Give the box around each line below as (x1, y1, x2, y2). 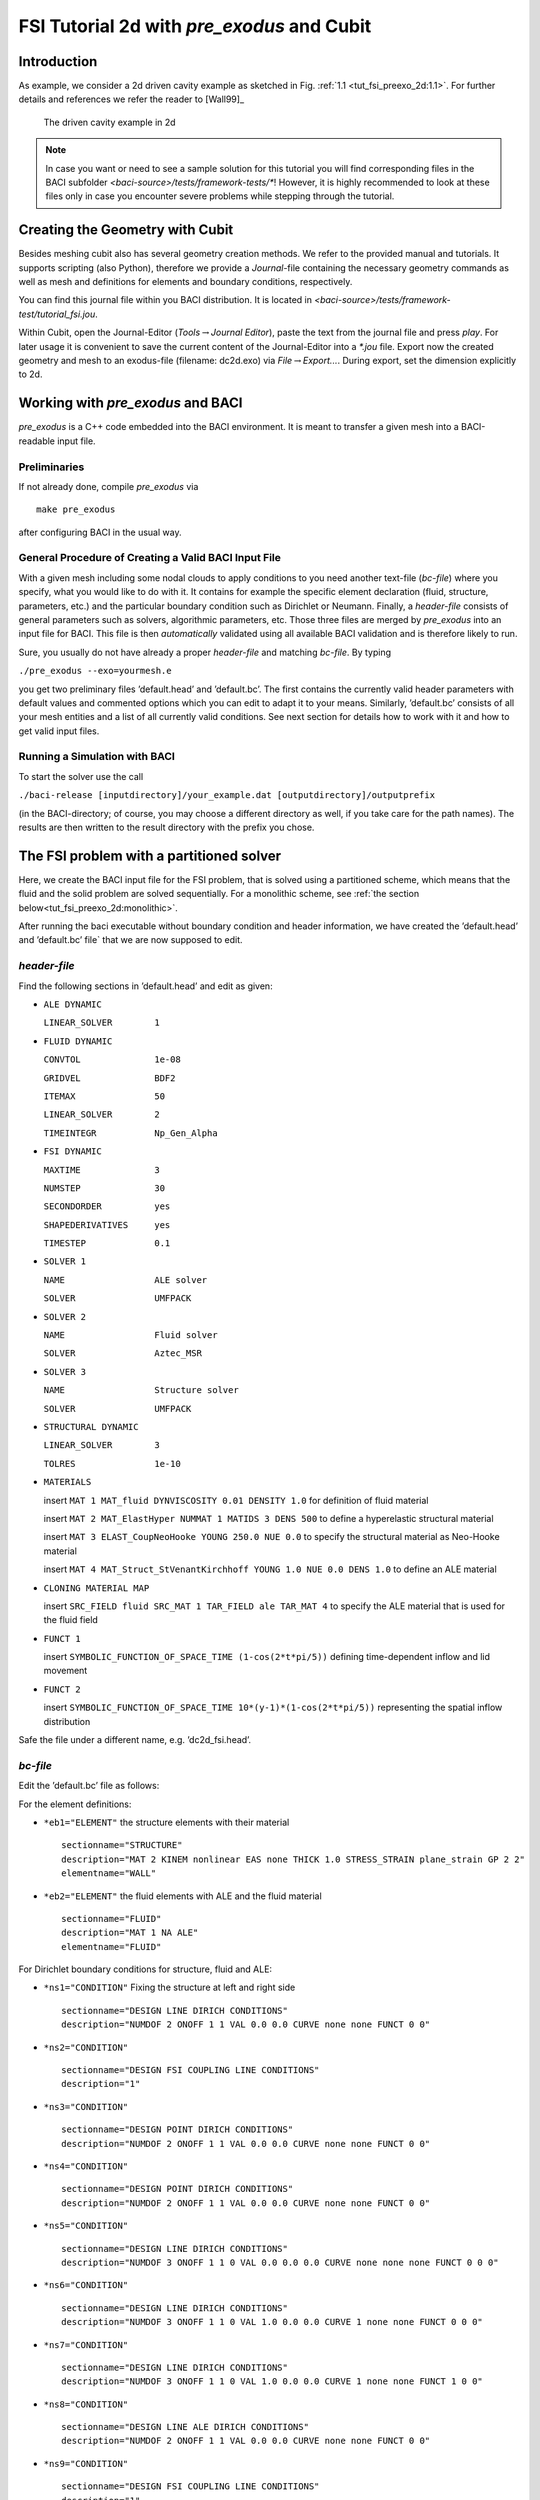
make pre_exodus (36, 504, 116, 515)
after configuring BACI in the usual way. (18, 526, 182, 538)
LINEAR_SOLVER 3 (43, 1440, 160, 1451)
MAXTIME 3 (43, 1164, 160, 1175)
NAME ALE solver (43, 1274, 208, 1285)
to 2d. (18, 368, 43, 380)
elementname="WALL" (61, 1868, 157, 1879)
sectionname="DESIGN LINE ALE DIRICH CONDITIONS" (61, 2421, 310, 2433)
